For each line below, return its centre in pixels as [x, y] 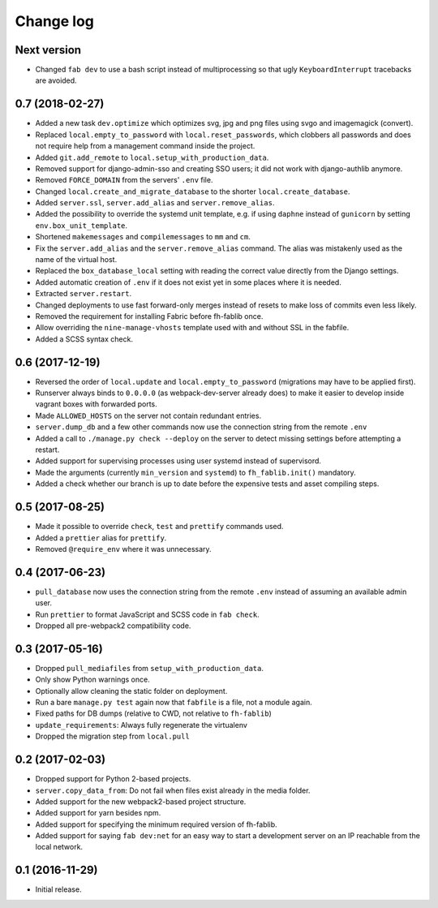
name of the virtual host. [76, 260]
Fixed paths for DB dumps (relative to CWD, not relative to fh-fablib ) [153, 713]
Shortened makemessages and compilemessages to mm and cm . [143, 237]
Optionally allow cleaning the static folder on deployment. [131, 691]
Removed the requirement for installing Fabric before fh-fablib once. [149, 316]
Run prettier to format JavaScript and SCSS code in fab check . [147, 614]
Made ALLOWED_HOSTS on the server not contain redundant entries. [148, 415]
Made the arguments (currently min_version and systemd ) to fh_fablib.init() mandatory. [195, 472]
